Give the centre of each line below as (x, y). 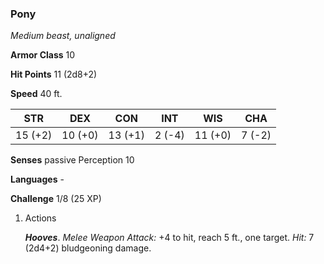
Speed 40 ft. (36, 94)
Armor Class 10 (43, 55)
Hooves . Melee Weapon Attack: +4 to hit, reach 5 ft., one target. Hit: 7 (169, 238)
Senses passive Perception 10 (72, 160)
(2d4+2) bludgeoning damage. (88, 248)
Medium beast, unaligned (63, 36)
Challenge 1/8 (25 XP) (56, 199)
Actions (40, 218)
